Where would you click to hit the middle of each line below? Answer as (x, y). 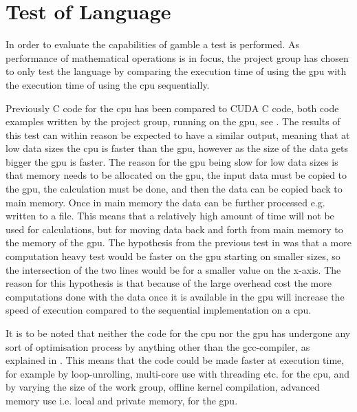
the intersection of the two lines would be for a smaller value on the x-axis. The (173, 269)
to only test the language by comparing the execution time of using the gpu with (176, 71)
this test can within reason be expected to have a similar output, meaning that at (178, 134)
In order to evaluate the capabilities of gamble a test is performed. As (153, 44)
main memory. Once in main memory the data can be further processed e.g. (165, 202)
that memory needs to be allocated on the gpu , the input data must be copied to (176, 175)
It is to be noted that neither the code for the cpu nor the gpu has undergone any (178, 333)
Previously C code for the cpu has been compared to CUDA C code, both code (172, 108)
